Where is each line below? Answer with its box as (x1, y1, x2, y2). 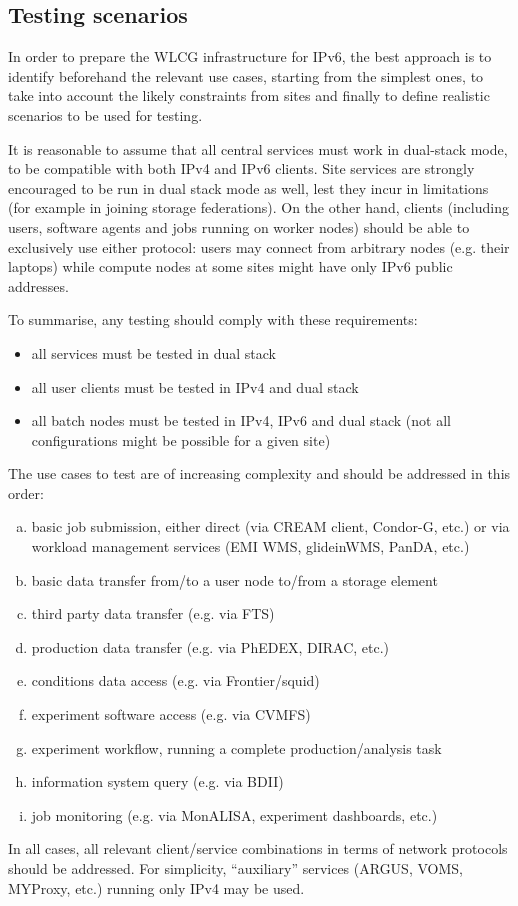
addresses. (8, 275, 69, 296)
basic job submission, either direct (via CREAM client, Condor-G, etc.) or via (31, 516, 510, 537)
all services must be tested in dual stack (31, 342, 277, 363)
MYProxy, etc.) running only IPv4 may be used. (8, 877, 305, 898)
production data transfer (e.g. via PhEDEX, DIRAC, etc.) (31, 636, 390, 657)
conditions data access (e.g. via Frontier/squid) (31, 670, 320, 691)
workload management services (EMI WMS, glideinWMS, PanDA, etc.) (31, 536, 470, 557)
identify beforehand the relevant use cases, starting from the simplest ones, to (8, 65, 484, 86)
